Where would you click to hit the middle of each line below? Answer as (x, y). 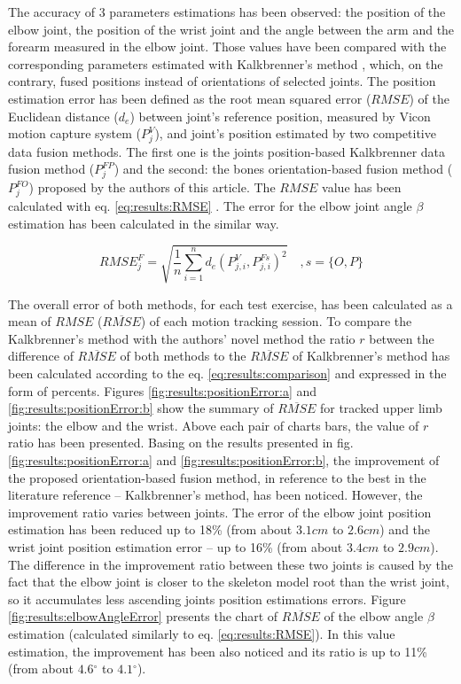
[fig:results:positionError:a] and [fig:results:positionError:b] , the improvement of (224, 460)
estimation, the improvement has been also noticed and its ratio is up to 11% (218, 651)
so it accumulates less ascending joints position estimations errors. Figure (207, 598)
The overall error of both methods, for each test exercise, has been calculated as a (230, 303)
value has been (362, 187)
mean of (30, 321)
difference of (41, 356)
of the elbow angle (374, 616)
